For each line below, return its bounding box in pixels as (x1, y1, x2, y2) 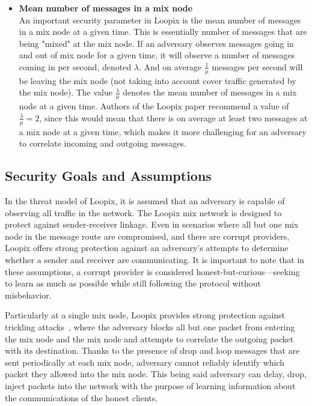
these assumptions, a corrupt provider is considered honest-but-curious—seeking (5, 265, 300, 277)
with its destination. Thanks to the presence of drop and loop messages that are (5, 344, 300, 357)
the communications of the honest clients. (5, 391, 158, 404)
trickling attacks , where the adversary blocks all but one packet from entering (5, 320, 295, 333)
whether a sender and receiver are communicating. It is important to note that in (5, 253, 305, 265)
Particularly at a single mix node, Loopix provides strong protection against (5, 309, 286, 321)
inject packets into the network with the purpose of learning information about (5, 379, 296, 392)
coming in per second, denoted (19, 60, 132, 73)
